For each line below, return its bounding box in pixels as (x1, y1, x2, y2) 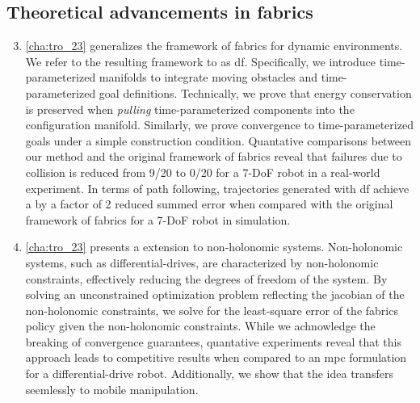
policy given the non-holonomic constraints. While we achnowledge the (25, 317, 376, 334)
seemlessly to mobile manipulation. (25, 380, 199, 397)
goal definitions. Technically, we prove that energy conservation (99, 84, 412, 101)
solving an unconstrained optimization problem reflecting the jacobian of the (25, 286, 405, 303)
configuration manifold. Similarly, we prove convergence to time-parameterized (25, 116, 414, 133)
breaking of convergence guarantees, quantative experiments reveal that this (25, 333, 401, 350)
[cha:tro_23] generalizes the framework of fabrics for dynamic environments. (25, 37, 403, 54)
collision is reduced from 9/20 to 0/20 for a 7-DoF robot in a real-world (25, 163, 380, 180)
